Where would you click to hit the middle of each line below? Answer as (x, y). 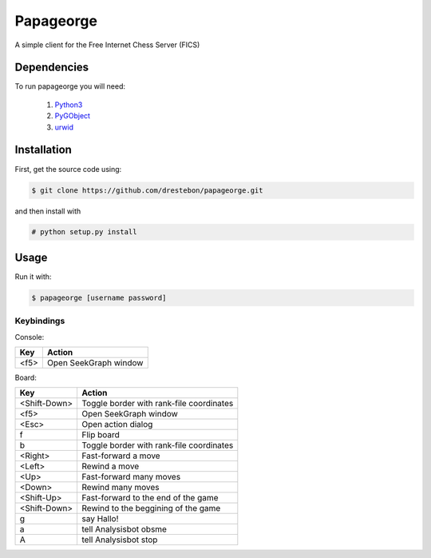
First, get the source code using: (68, 169)
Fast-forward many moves (131, 477)
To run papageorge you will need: (70, 86)
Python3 (69, 105)
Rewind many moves (121, 488)
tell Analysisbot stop (120, 540)
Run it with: (33, 277)
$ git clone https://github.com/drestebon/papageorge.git (147, 190)
